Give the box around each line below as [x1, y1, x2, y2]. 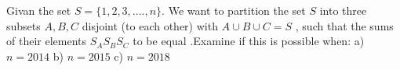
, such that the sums [295, 17, 394, 33]
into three [319, 2, 367, 18]
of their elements [6, 33, 86, 49]
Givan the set [6, 2, 71, 18]
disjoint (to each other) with [82, 17, 218, 33]
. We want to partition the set [162, 2, 306, 18]
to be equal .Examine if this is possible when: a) [133, 33, 365, 49]
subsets [6, 17, 41, 33]
